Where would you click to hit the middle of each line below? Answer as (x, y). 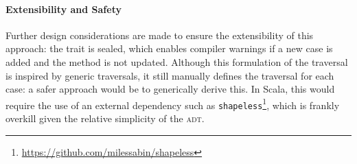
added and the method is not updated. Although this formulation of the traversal (177, 61)
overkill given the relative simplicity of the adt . (105, 118)
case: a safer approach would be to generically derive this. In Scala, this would (170, 89)
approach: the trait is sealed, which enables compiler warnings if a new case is (169, 48)
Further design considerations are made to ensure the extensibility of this (160, 35)
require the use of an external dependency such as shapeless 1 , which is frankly (173, 104)
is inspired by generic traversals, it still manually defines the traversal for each (170, 75)
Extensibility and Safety (64, 9)
